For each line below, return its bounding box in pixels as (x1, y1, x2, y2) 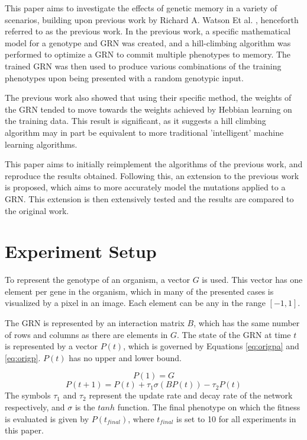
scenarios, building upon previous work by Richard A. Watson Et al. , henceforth (5, 13, 299, 25)
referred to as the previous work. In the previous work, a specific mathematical (5, 25, 291, 37)
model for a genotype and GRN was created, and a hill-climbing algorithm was (5, 36, 291, 49)
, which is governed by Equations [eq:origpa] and (123, 340, 299, 352)
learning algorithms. (5, 138, 77, 150)
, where (128, 412, 154, 425)
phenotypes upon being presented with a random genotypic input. (5, 71, 244, 84)
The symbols (5, 389, 51, 401)
